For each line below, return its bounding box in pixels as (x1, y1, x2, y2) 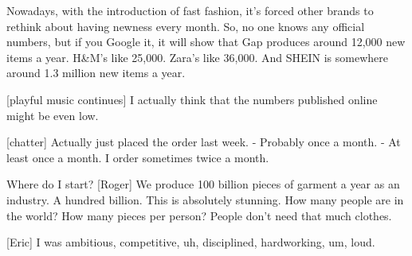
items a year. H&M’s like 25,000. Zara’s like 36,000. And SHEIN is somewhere (6, 48, 388, 65)
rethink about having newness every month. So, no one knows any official (6, 17, 365, 34)
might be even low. (6, 107, 99, 123)
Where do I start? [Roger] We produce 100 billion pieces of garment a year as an (6, 176, 400, 192)
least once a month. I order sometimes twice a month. (6, 149, 269, 165)
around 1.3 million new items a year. (6, 64, 186, 81)
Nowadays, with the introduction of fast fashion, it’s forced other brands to (6, 2, 374, 18)
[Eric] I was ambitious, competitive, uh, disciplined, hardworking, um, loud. (6, 234, 375, 250)
